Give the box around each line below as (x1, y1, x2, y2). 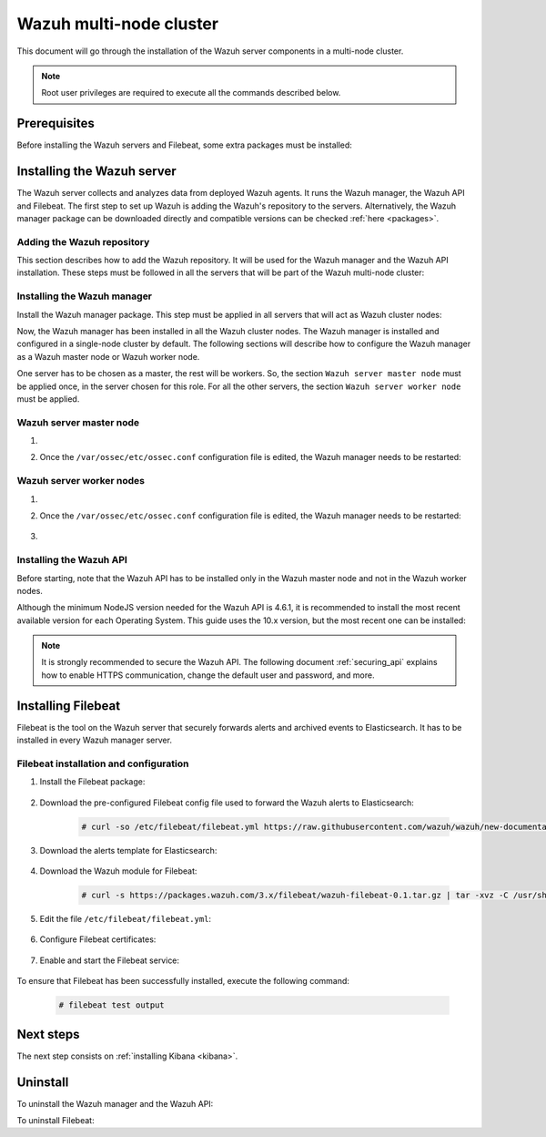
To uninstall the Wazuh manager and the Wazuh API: (16, 1098, 214, 1109)
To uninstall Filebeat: (16, 1114, 95, 1125)
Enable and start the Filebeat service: (39, 955, 180, 966)
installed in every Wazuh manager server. (16, 734, 173, 746)
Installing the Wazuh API (16, 554, 127, 567)
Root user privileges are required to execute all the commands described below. (41, 87, 341, 98)
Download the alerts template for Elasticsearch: (39, 845, 217, 855)
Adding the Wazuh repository (16, 235, 150, 248)
